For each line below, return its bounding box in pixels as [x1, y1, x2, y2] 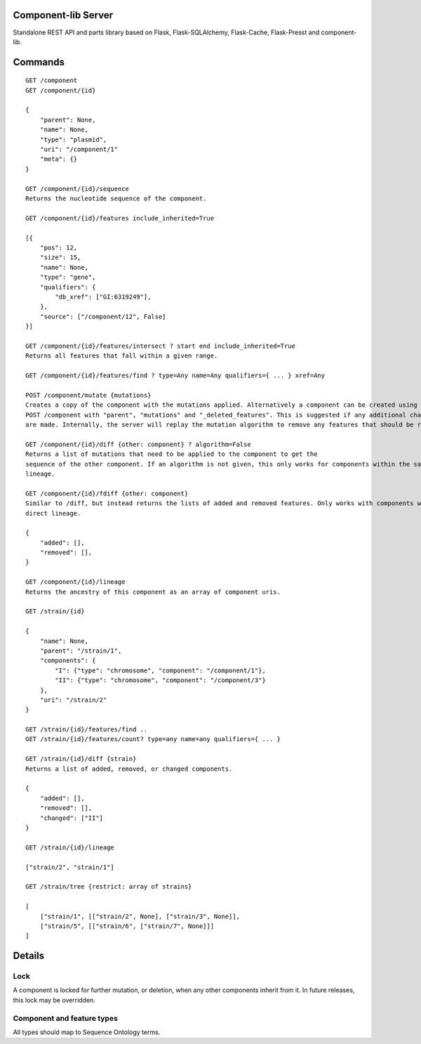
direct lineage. [25, 509, 81, 517]
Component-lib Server [13, 9, 114, 21]
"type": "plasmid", [39, 136, 107, 143]
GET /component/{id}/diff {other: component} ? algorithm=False [25, 440, 252, 448]
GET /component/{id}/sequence [25, 185, 130, 193]
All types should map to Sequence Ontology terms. [13, 1028, 161, 1036]
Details [13, 950, 45, 962]
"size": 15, [39, 254, 81, 261]
